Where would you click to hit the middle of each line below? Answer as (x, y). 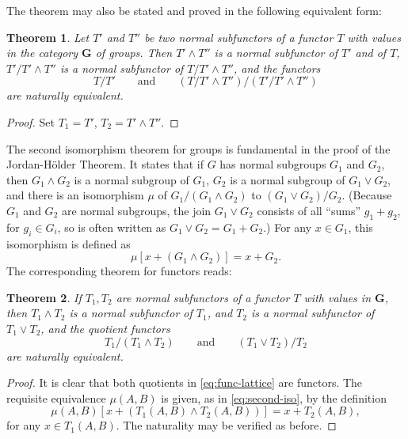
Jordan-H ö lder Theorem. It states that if (105, 164)
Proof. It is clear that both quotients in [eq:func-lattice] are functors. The (185, 382)
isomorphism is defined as (69, 243)
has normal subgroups (273, 164)
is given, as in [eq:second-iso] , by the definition (274, 397)
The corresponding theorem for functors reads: (119, 271)
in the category (42, 53)
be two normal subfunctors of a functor (239, 37)
